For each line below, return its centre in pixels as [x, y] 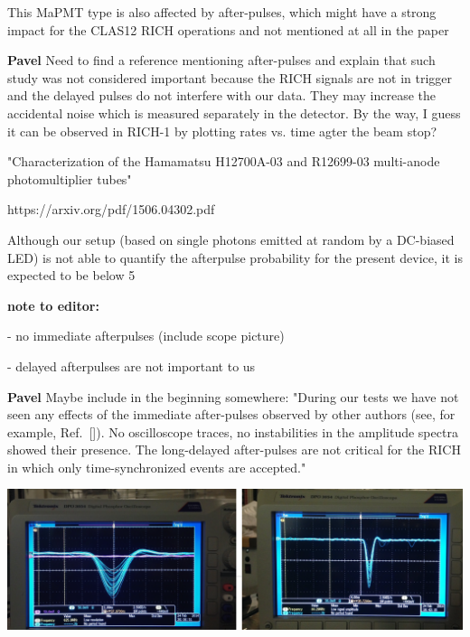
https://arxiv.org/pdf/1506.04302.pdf [111, 209]
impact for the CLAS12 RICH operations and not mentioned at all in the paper [228, 29]
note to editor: [53, 305]
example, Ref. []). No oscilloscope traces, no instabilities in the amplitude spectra [233, 431]
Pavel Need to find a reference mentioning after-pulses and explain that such [221, 60]
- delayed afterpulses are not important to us [132, 365]
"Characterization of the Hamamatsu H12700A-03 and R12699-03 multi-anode [224, 161]
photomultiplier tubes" [70, 178]
